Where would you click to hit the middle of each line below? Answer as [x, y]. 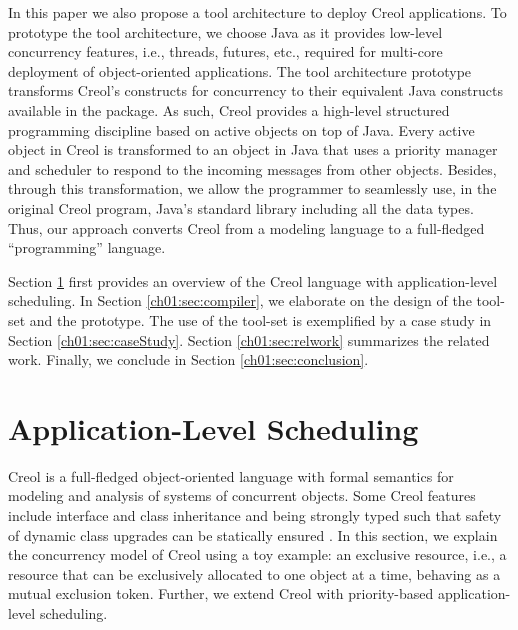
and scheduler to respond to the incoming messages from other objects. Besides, [252, 168]
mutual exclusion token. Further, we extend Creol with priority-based [221, 593]
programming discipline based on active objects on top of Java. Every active [241, 129]
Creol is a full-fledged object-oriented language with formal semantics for [231, 475]
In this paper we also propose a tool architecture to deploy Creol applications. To [257, 12]
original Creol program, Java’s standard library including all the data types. [241, 207]
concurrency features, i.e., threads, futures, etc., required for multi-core [225, 51]
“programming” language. [87, 247]
